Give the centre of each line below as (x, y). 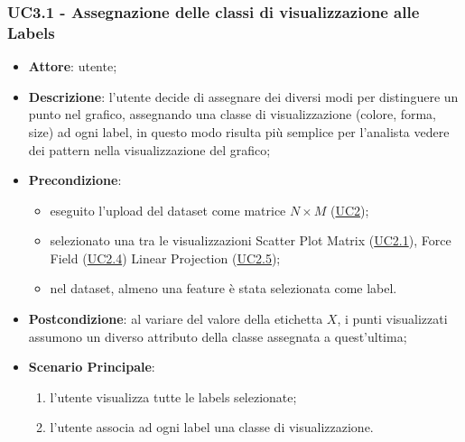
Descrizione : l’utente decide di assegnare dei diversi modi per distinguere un (243, 96)
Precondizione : (75, 180)
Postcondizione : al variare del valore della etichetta (176, 319)
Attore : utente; (73, 66)
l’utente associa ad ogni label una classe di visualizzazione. (212, 427)
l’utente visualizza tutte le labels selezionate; (173, 396)
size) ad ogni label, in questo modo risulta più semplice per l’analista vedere (239, 131)
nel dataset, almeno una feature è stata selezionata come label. (223, 288)
